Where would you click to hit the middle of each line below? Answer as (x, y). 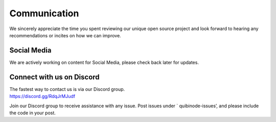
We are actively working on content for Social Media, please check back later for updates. (104, 62)
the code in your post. (33, 113)
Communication (44, 13)
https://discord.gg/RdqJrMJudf (42, 96)
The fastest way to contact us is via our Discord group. (67, 89)
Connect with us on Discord (54, 77)
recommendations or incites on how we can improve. (65, 35)
